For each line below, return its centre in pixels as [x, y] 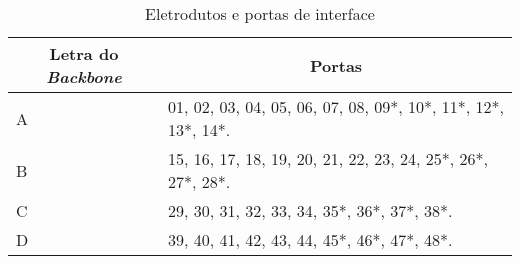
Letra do [84, 53]
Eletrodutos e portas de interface [260, 13]
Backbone [84, 76]
